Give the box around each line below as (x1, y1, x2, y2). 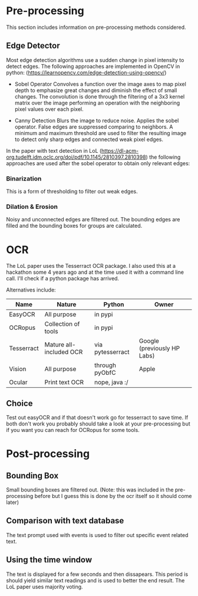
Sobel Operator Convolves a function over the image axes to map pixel (14, 80, 187, 87)
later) (6, 499, 19, 506)
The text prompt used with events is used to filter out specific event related (6, 531, 189, 538)
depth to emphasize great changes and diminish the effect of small (14, 87, 177, 94)
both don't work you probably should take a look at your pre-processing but (6, 420, 190, 427)
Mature (44, 340, 65, 349)
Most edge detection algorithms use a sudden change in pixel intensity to (6, 56, 184, 63)
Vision (9, 365, 27, 373)
